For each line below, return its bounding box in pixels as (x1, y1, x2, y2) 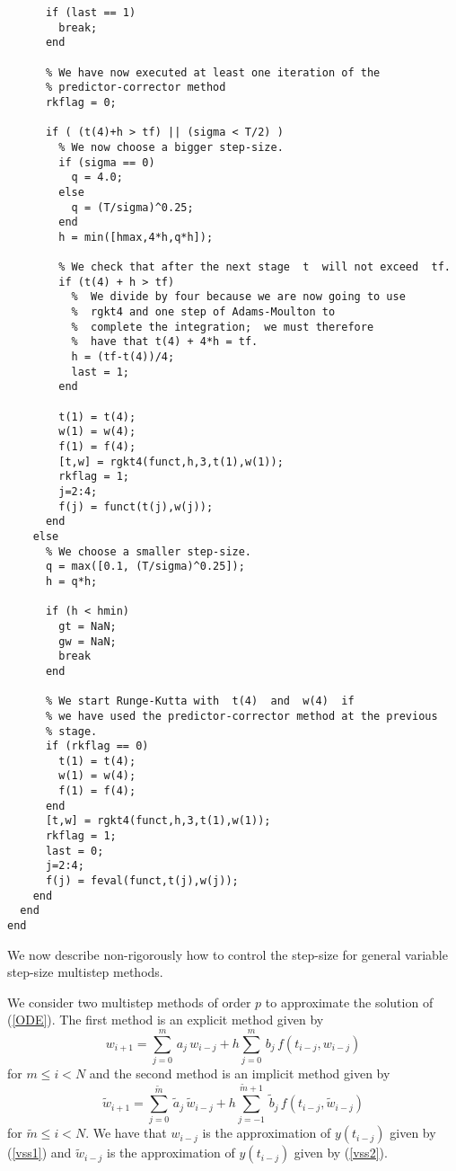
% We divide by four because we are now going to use (71, 290, 406, 304)
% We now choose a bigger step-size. (58, 140, 284, 154)
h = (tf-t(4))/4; (71, 350, 175, 364)
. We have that (85, 1123, 167, 1142)
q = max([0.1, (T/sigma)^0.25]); (45, 560, 245, 573)
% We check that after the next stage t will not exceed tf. (58, 261, 451, 274)
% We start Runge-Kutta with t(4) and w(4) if (45, 695, 355, 708)
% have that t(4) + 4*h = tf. (71, 335, 259, 349)
